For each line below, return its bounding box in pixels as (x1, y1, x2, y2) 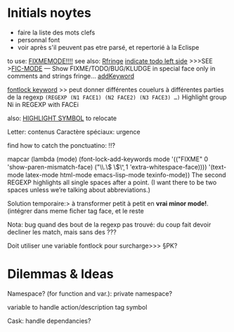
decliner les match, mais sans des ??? (7, 227, 117, 236)
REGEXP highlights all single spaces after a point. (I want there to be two (7, 178, 217, 186)
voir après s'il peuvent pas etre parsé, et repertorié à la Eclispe (17, 43, 200, 51)
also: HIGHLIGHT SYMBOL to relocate (7, 114, 117, 122)
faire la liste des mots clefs (17, 28, 96, 37)
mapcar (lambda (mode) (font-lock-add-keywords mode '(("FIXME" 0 (7, 155, 209, 163)
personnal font (17, 35, 60, 44)
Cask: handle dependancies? (7, 317, 91, 325)
